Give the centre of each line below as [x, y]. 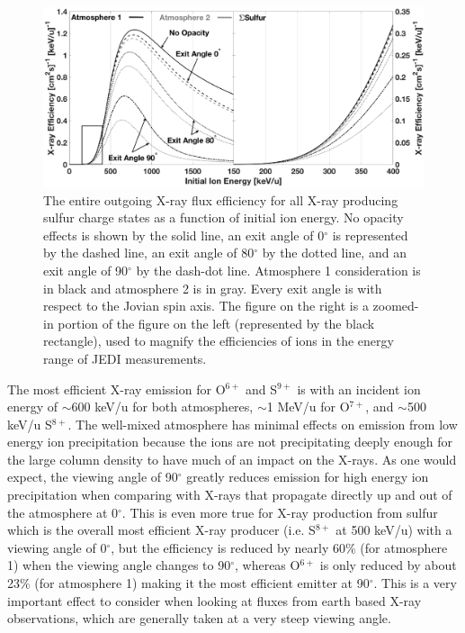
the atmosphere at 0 [63, 512]
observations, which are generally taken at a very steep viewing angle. [199, 618]
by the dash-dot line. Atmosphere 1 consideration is [278, 270]
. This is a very [415, 583]
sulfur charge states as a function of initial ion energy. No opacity [224, 217]
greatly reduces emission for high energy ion [308, 477]
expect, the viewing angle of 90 [93, 477]
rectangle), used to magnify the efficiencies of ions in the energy [219, 341]
